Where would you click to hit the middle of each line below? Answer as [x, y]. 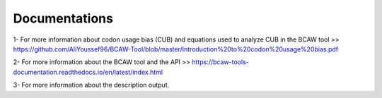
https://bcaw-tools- [220, 62]
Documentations [63, 18]
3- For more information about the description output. [91, 85]
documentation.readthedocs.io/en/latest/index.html [88, 72]
